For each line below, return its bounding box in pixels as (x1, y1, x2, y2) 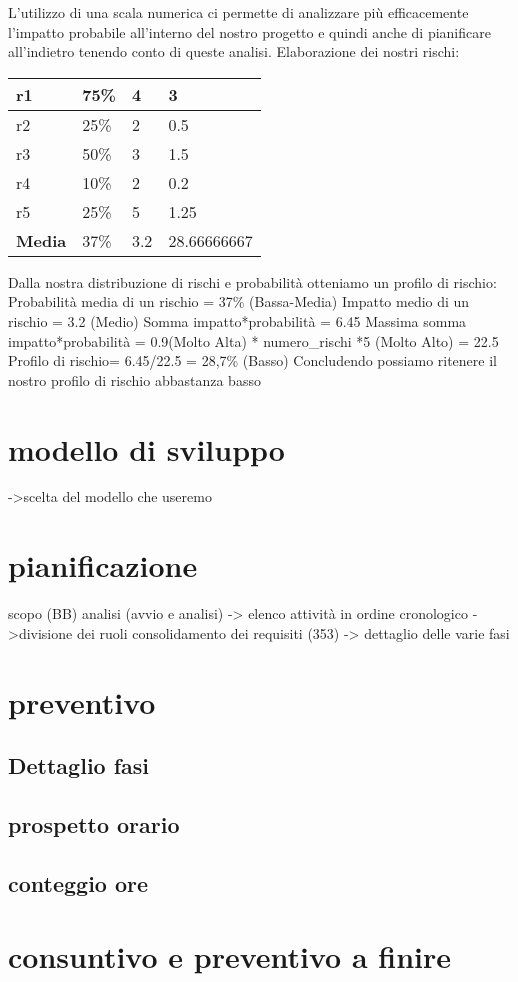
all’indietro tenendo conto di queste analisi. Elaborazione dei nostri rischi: (8, 41, 460, 62)
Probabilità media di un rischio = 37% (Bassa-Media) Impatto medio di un (8, 291, 470, 312)
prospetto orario (8, 808, 180, 839)
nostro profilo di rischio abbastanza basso (8, 369, 261, 390)
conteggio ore (8, 867, 149, 898)
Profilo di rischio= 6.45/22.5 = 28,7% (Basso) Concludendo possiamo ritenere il (8, 350, 497, 371)
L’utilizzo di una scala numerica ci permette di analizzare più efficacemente (8, 2, 469, 22)
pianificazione (8, 545, 198, 586)
